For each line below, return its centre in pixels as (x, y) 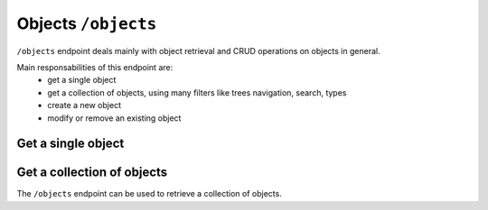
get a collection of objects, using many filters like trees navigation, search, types (197, 92)
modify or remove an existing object (114, 118)
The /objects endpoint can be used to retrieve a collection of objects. (149, 194)
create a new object (84, 105)
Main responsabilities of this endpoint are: (95, 67)
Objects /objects (87, 23)
